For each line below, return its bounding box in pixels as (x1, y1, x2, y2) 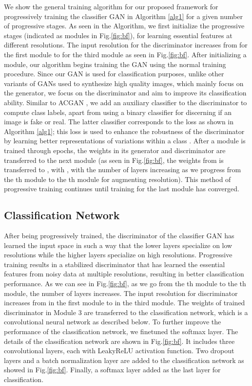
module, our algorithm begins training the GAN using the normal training (4, 59, 226, 69)
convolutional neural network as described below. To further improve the (4, 317, 221, 327)
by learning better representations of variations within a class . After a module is (4, 136, 246, 146)
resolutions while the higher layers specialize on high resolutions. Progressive (4, 250, 233, 260)
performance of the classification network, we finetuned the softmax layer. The (4, 326, 238, 337)
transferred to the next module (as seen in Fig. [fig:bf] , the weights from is (4, 155, 224, 165)
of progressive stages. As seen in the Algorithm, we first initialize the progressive (4, 21, 245, 31)
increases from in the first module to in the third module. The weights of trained (4, 297, 245, 308)
